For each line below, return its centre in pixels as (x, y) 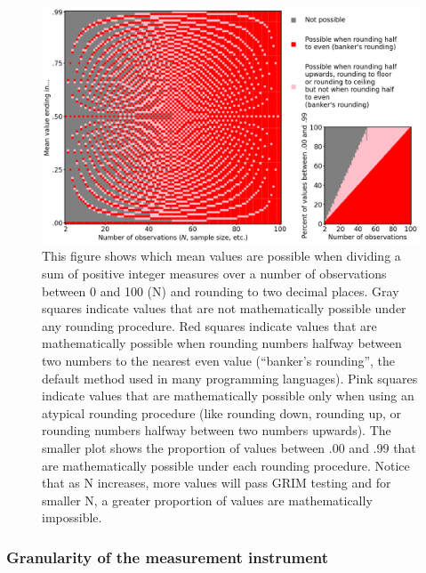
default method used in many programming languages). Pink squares (230, 378)
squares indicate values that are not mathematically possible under (224, 308)
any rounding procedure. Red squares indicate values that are (209, 325)
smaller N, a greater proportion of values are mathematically (207, 500)
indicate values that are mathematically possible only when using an (228, 395)
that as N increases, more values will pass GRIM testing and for (217, 483)
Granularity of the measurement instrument (168, 557)
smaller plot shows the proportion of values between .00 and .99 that (229, 447)
